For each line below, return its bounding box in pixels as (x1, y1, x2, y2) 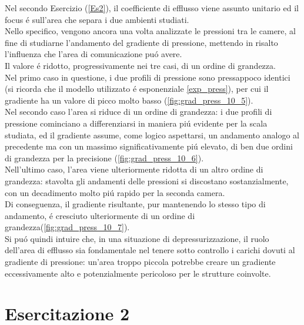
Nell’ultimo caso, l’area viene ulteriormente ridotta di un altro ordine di (5, 163, 263, 175)
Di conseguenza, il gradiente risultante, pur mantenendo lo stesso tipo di (5, 198, 266, 210)
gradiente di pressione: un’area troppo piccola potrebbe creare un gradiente (5, 256, 276, 268)
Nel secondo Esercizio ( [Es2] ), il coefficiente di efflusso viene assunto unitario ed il (5, 2, 299, 14)
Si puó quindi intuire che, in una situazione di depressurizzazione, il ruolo (5, 232, 269, 244)
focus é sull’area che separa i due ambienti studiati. (5, 13, 189, 25)
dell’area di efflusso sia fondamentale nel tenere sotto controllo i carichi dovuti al (5, 244, 295, 256)
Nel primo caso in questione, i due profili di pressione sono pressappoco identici (5, 71, 290, 83)
